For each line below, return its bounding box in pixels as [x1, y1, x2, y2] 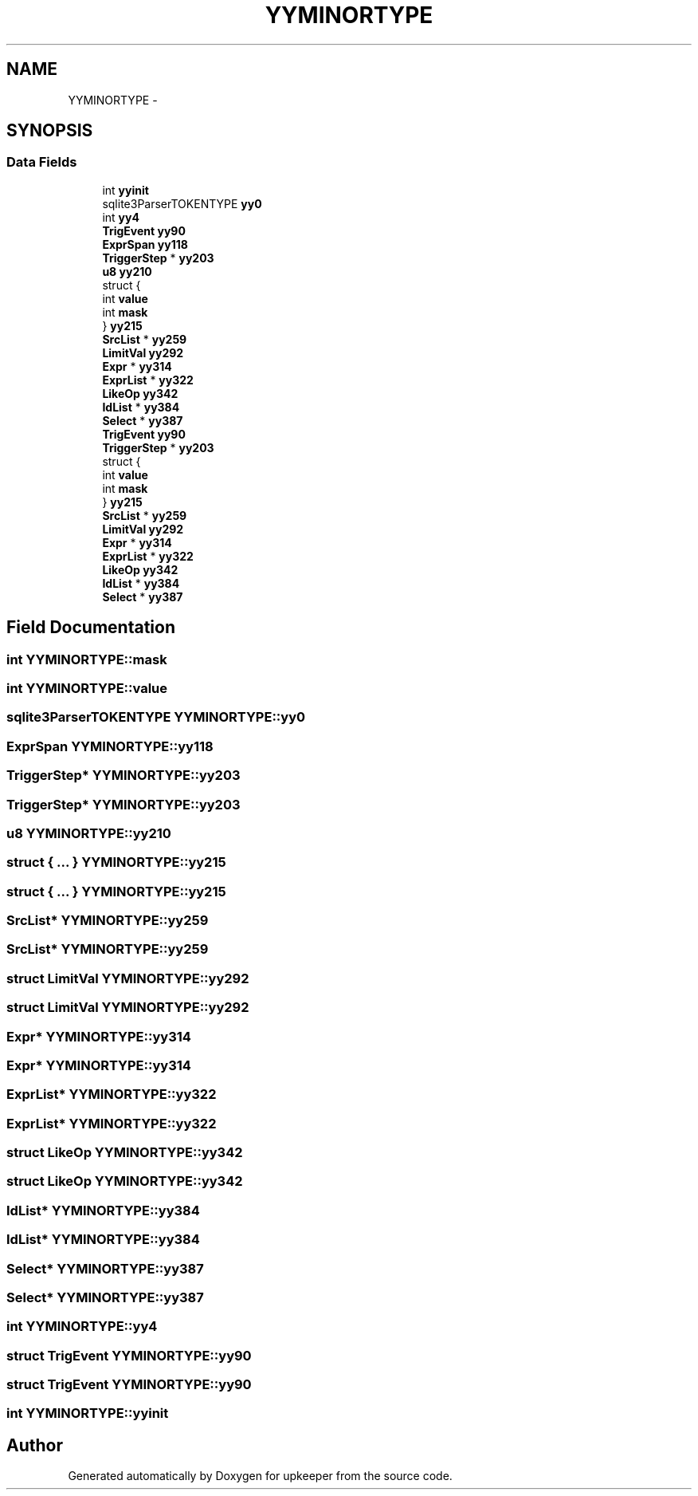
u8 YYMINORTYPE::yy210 [6, 825, 171, 841]
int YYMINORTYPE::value [6, 680, 168, 697]
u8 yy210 [102, 264, 152, 278]
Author [6, 1435, 63, 1455]
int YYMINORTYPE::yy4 [6, 1318, 158, 1335]
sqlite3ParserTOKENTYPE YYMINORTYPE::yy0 [6, 709, 306, 726]
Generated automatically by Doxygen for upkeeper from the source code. [68, 1469, 453, 1483]
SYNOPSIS [6, 120, 93, 141]
